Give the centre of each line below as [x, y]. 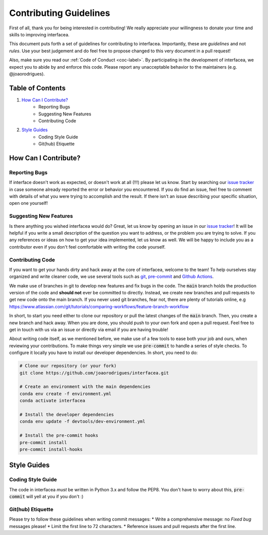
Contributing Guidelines [60, 13]
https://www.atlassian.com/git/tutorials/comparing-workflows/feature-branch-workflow [99, 306]
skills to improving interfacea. [39, 34]
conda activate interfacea [52, 401]
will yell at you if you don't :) [55, 497]
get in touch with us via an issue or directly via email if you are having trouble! [89, 330]
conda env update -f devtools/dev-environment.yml [83, 422]
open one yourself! [29, 203]
